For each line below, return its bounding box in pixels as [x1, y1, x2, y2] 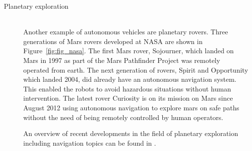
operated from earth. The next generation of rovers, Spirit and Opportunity [23, 64, 249, 75]
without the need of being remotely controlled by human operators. [23, 112, 223, 122]
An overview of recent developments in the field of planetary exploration [23, 128, 238, 138]
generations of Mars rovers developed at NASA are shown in [23, 36, 203, 46]
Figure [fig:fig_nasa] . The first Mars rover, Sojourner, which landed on [23, 45, 234, 56]
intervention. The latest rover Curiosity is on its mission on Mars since [23, 93, 233, 103]
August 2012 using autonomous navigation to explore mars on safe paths [23, 102, 239, 112]
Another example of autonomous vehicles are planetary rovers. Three [23, 27, 228, 37]
